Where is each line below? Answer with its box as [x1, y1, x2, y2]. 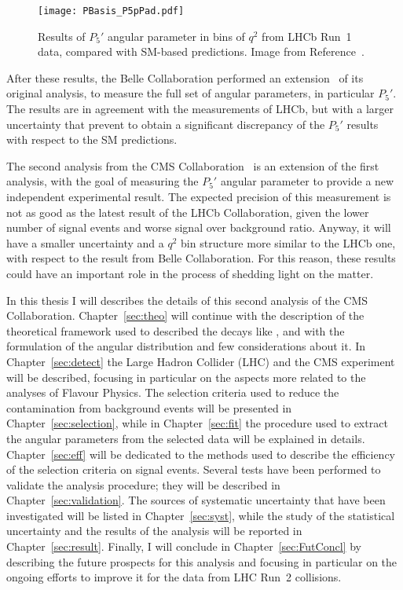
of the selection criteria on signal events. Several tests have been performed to [6, 461, 381, 478]
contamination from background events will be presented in [6, 399, 292, 416]
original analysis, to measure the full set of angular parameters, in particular [6, 85, 375, 101]
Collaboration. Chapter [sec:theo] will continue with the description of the [6, 307, 365, 324]
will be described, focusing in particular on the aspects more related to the [6, 368, 366, 385]
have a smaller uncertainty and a [6, 234, 164, 251]
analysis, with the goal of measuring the [6, 173, 199, 189]
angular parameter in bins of [108, 27, 245, 44]
